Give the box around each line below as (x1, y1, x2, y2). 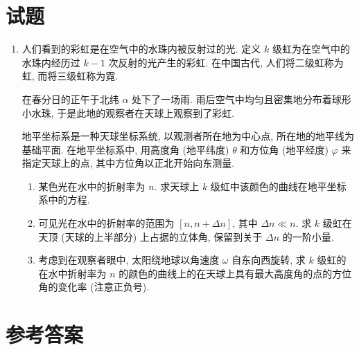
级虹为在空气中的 (272, 42, 350, 56)
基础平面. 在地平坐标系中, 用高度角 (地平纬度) (21, 142, 229, 156)
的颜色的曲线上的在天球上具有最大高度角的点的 (119, 266, 333, 280)
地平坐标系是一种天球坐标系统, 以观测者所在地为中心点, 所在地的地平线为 (21, 129, 354, 143)
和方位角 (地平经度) (240, 142, 329, 156)
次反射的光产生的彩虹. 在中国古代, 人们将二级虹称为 (108, 55, 344, 69)
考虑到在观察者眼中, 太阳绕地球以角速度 (38, 252, 220, 267)
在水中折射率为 (38, 266, 107, 280)
